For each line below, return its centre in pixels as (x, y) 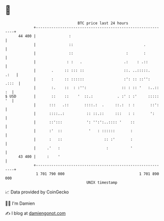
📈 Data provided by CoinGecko (37, 192)
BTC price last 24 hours (103, 23)
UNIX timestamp (102, 182)
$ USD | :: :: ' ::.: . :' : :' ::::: (82, 96)
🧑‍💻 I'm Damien (20, 203)
